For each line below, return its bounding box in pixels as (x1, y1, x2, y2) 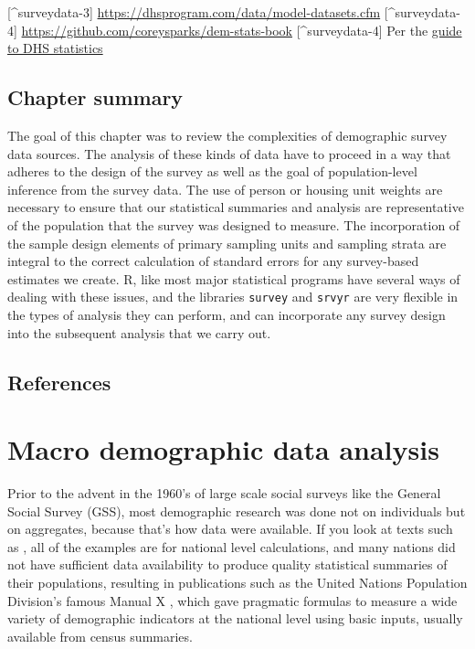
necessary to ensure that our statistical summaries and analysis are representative (7, 197, 464, 217)
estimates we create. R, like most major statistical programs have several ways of (7, 269, 460, 288)
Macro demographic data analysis (7, 431, 439, 468)
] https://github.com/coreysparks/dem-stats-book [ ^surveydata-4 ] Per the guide (14, 20, 462, 39)
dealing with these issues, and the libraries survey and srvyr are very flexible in (7, 287, 459, 306)
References (7, 367, 111, 396)
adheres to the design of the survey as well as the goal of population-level (7, 162, 417, 181)
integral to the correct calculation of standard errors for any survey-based (7, 251, 419, 271)
